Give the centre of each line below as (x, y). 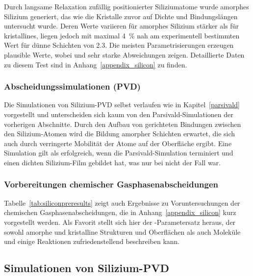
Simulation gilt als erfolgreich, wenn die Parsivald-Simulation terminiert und (119, 153)
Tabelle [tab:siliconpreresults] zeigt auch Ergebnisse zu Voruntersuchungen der (122, 202)
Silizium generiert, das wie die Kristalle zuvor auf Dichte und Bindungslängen (121, 16)
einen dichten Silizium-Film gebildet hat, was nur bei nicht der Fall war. (112, 162)
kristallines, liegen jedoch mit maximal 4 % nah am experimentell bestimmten (122, 35)
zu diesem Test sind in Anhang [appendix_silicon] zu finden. (96, 64)
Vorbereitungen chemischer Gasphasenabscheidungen (111, 184)
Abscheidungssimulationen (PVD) (72, 86)
